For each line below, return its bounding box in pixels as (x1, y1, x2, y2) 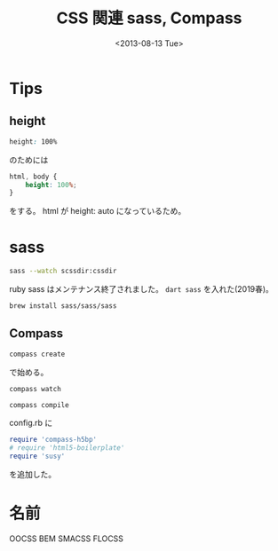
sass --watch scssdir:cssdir (9, 267, 117, 276)
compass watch (9, 384, 62, 393)
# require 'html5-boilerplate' (9, 444, 125, 453)
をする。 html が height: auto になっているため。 (9, 206, 187, 216)
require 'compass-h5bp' (9, 436, 98, 445)
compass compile (9, 400, 69, 409)
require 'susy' (9, 452, 66, 461)
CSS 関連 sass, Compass (56, 8, 242, 28)
